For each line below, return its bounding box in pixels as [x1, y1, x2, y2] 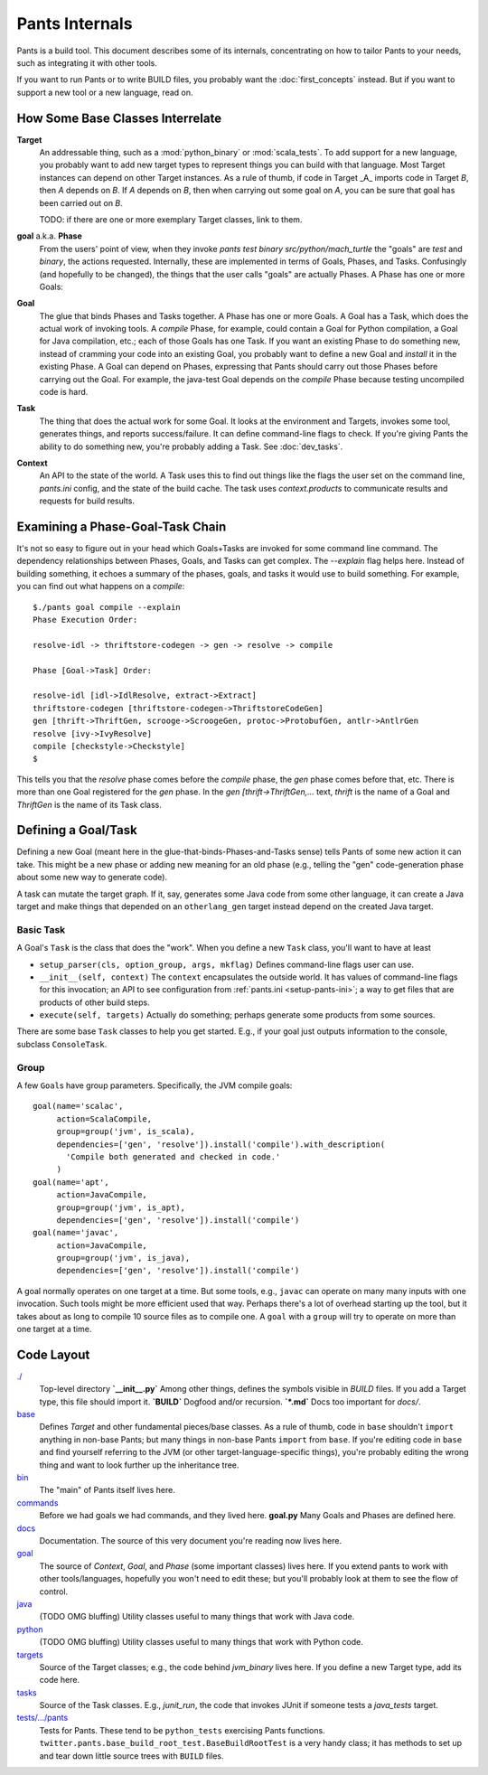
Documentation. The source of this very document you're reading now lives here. [39, 1536, 343, 1545]
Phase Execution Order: [33, 615, 138, 625]
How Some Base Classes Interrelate [16, 110, 221, 126]
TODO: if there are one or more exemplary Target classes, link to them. [39, 213, 303, 225]
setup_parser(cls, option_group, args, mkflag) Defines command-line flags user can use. [39, 959, 415, 970]
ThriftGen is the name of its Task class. [16, 799, 162, 810]
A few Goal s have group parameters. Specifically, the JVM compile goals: [16, 1080, 293, 1091]
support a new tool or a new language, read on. [16, 87, 193, 98]
